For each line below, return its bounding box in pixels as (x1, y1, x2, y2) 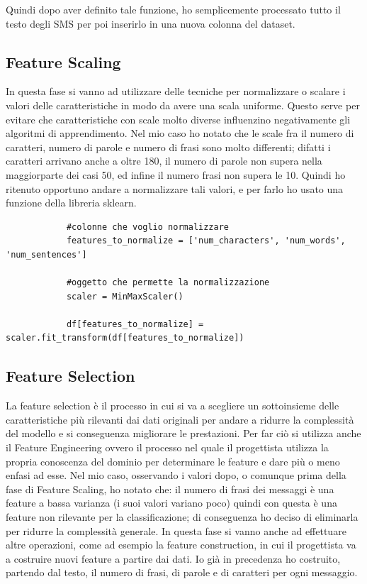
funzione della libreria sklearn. (6, 195, 137, 210)
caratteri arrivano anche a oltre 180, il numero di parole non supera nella (6, 153, 322, 168)
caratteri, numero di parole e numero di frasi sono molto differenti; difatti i (6, 139, 331, 154)
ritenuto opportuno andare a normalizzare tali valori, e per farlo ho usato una (6, 181, 344, 196)
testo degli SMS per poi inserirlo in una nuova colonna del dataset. (6, 16, 295, 31)
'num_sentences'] (6, 249, 87, 260)
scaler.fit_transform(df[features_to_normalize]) (6, 333, 244, 343)
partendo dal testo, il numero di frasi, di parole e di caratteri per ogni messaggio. (6, 565, 358, 580)
